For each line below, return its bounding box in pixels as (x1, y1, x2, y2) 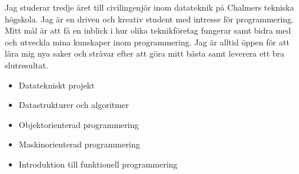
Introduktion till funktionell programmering (18, 157, 178, 170)
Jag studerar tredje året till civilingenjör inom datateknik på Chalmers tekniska (5, 1, 294, 13)
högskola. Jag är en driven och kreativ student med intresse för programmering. (5, 12, 294, 25)
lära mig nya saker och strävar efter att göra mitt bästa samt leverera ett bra (5, 47, 285, 60)
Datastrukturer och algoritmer (18, 99, 129, 111)
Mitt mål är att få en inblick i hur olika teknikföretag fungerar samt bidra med (5, 24, 291, 37)
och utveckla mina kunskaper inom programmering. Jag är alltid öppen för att (5, 35, 290, 48)
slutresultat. (5, 58, 49, 71)
